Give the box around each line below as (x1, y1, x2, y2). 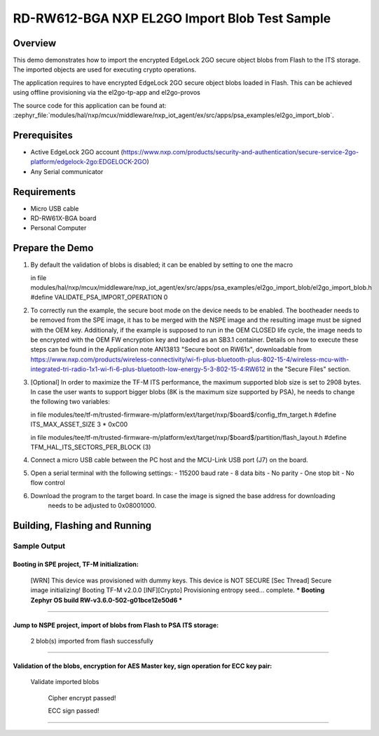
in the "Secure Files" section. (266, 365, 351, 373)
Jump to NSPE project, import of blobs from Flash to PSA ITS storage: (13, 621, 219, 629)
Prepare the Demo (13, 242, 94, 254)
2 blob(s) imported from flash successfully (30, 637, 153, 645)
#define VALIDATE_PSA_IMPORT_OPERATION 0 (30, 293, 168, 302)
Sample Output (13, 541, 66, 551)
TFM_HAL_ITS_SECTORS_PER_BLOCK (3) (30, 443, 151, 451)
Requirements (13, 186, 76, 198)
